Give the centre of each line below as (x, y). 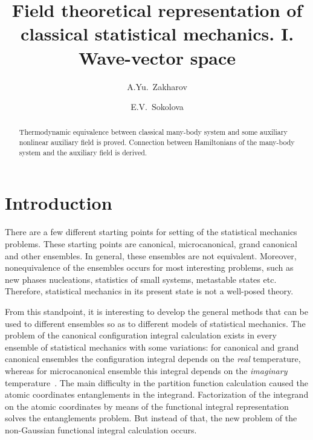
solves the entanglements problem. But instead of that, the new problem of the (151, 418)
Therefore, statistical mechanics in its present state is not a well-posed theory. (149, 291)
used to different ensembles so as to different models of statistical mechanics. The (155, 323)
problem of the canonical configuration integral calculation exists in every (141, 335)
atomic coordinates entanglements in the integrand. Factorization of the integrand (157, 394)
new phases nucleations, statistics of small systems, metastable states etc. (141, 279)
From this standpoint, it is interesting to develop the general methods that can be (156, 311)
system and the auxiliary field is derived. (83, 152)
